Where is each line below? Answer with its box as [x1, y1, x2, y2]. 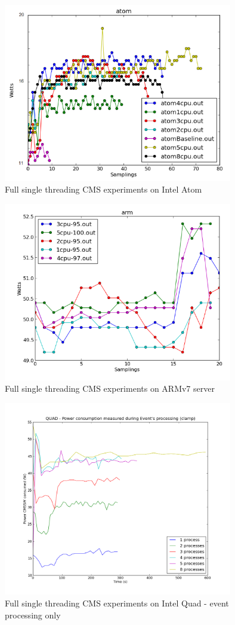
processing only [5, 608, 61, 621]
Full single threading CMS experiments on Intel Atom [5, 183, 202, 196]
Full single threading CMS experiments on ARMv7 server [5, 382, 215, 395]
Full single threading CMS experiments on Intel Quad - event [5, 597, 229, 609]
